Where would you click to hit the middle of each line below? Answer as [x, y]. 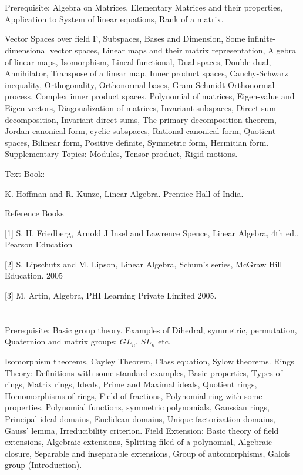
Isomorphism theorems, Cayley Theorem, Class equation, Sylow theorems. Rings [149, 361]
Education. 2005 [34, 275]
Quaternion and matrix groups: [61, 341]
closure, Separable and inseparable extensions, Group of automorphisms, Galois [148, 453]
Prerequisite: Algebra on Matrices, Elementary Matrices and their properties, [144, 7]
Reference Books [34, 213]
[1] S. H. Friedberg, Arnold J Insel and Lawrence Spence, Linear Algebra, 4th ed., [152, 233]
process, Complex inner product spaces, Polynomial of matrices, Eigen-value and [150, 96]
